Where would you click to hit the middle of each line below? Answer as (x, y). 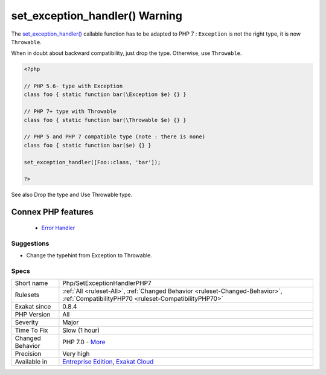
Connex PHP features (52, 212)
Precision (28, 354)
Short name (31, 283)
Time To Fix (31, 330)
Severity (27, 322)
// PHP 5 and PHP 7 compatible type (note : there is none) (115, 137)
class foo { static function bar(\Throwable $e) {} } (105, 120)
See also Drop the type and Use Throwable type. (72, 195)
